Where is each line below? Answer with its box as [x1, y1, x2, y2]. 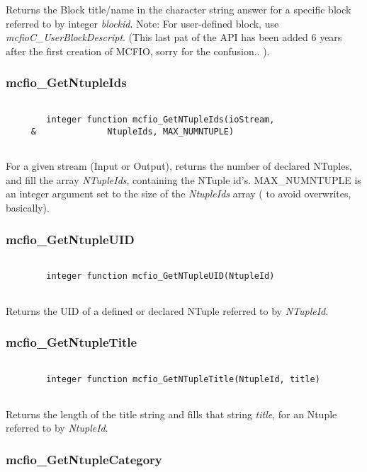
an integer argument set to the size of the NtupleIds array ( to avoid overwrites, [6, 186, 351, 201]
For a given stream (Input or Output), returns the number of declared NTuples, [6, 159, 352, 173]
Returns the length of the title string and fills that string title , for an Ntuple [6, 406, 337, 421]
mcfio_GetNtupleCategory [6, 450, 162, 468]
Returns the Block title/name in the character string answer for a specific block [6, 2, 351, 16]
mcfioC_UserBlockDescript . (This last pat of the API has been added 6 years [6, 30, 342, 45]
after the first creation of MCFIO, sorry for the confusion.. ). [6, 43, 270, 58]
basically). [6, 200, 50, 214]
